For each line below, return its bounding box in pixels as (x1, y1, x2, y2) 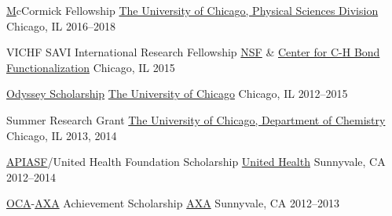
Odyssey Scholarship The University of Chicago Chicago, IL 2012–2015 (6, 85, 348, 102)
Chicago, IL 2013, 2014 (6, 127, 117, 143)
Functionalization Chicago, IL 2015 (6, 59, 175, 75)
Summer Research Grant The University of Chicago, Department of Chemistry (6, 111, 386, 128)
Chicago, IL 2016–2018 (6, 17, 116, 34)
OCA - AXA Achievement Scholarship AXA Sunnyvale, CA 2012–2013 (6, 195, 340, 211)
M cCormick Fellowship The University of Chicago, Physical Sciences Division (6, 2, 379, 18)
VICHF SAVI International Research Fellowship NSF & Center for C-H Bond (6, 44, 380, 60)
